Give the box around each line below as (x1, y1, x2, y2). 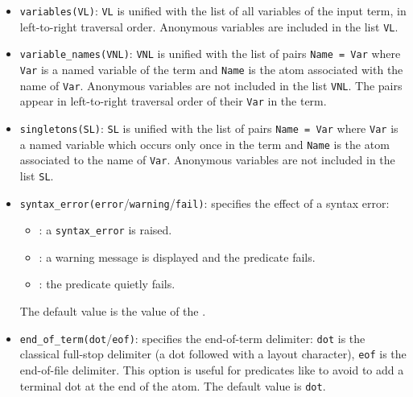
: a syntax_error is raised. (39, 221, 172, 238)
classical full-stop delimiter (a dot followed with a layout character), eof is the (19, 345, 407, 362)
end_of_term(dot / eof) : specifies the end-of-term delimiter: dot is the (19, 329, 366, 346)
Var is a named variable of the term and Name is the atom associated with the (19, 60, 403, 77)
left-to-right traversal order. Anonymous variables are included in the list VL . (19, 18, 399, 35)
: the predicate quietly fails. (39, 275, 176, 292)
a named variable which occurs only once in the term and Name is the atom (19, 135, 390, 152)
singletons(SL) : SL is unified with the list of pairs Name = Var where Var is (19, 119, 399, 136)
